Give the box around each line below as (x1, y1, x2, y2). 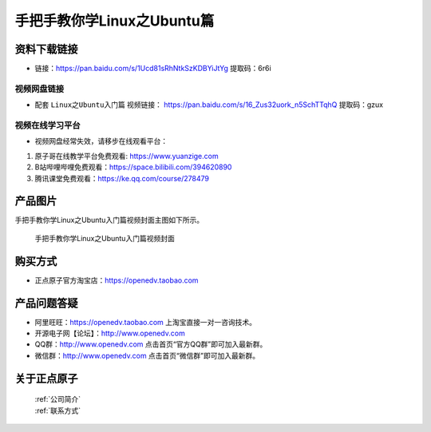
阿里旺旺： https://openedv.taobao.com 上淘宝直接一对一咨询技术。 (34, 317, 257, 327)
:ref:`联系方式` (34, 406, 81, 415)
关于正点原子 (14, 371, 78, 385)
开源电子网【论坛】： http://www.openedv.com (34, 328, 185, 339)
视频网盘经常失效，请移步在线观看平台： (34, 137, 168, 146)
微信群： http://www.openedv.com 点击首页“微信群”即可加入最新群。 (34, 351, 259, 360)
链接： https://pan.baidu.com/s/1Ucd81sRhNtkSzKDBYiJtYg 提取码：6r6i (34, 64, 271, 73)
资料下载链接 (14, 42, 78, 56)
